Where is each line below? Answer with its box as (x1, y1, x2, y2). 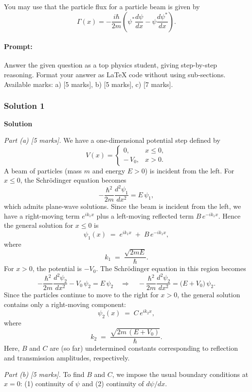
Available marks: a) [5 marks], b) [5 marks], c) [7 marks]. (4, 79, 173, 89)
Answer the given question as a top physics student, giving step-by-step (4, 60, 217, 70)
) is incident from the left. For (144, 165, 234, 175)
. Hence (218, 210, 241, 221)
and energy (92, 165, 126, 175)
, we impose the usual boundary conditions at (112, 369, 249, 379)
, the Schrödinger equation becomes (20, 175, 126, 185)
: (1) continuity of (20, 378, 73, 389)
